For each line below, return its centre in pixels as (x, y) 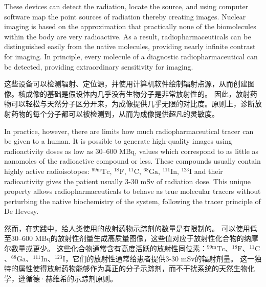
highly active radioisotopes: (47, 171)
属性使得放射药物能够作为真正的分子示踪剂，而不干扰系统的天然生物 (133, 268)
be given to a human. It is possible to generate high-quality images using (118, 141)
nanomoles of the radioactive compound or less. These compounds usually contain (132, 161)
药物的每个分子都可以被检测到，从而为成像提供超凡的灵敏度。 (115, 113)
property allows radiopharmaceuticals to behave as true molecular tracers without (132, 191)
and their (208, 171)
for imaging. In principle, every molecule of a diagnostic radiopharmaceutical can (131, 56)
